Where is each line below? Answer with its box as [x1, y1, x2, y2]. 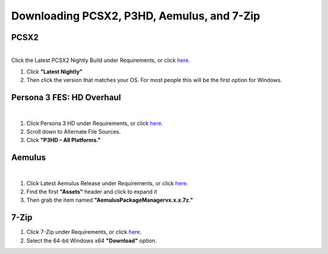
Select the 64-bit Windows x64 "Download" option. [26, 237, 157, 244]
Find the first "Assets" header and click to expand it [26, 188, 157, 195]
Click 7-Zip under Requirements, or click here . [26, 228, 142, 236]
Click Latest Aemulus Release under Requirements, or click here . [26, 179, 188, 187]
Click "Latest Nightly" [26, 67, 83, 75]
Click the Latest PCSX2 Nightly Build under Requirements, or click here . [11, 57, 191, 64]
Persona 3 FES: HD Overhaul [11, 92, 121, 103]
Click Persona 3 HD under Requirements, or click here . [26, 119, 163, 127]
